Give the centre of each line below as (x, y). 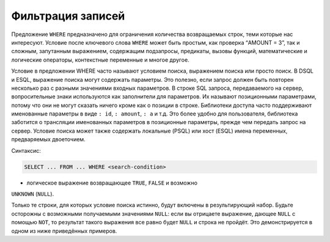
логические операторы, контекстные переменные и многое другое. (100, 60)
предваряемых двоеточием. (48, 139)
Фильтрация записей (68, 16)
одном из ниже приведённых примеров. (64, 231)
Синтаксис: (26, 150)
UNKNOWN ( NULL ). (33, 194)
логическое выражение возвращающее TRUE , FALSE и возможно (112, 183)
